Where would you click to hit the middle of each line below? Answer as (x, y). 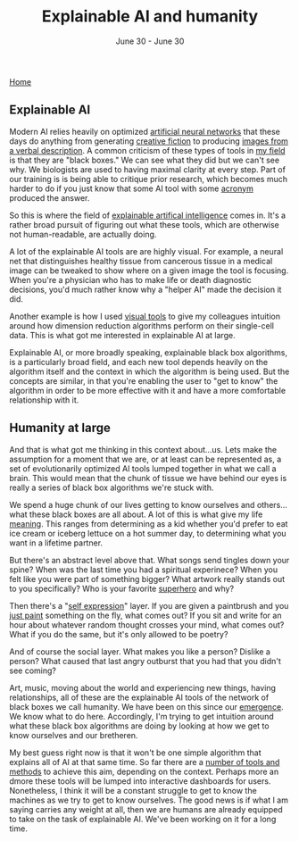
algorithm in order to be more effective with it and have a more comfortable (148, 390)
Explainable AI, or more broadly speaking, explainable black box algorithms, (149, 352)
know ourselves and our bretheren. (74, 735)
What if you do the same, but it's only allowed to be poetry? (119, 634)
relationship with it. (44, 400)
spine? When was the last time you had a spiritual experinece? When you (144, 570)
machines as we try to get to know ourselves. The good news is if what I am (149, 800)
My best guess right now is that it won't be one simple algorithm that (135, 753)
